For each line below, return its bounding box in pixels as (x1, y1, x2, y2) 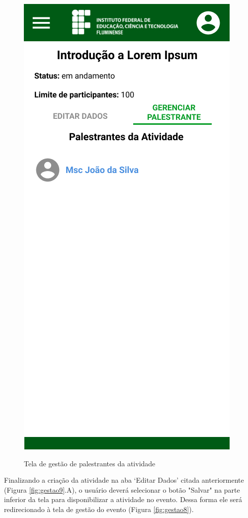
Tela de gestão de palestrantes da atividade (24, 458, 156, 468)
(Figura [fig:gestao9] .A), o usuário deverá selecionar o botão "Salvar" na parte (4, 484, 240, 495)
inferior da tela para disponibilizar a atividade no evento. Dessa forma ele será (4, 494, 243, 505)
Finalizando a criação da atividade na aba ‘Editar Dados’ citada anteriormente (4, 475, 244, 485)
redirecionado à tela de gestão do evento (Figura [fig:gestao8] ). (4, 504, 194, 514)
